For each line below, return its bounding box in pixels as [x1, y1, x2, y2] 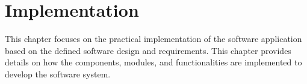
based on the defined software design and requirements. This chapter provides [5, 44, 291, 56]
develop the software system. [5, 67, 111, 80]
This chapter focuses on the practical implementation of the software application [5, 32, 302, 45]
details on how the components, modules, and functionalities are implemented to [5, 56, 302, 68]
